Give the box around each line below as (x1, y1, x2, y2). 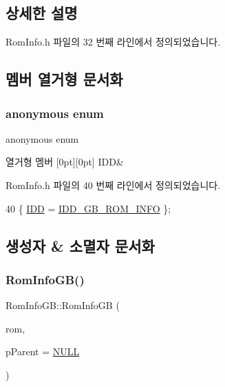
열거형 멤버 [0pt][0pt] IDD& (6, 155, 124, 169)
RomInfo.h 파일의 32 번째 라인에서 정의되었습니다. (6, 34, 221, 49)
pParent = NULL (6, 344, 80, 359)
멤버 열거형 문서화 (6, 68, 123, 90)
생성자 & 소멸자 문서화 (6, 235, 155, 256)
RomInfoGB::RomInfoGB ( (6, 298, 120, 312)
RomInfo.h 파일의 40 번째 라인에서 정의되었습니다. (6, 177, 221, 192)
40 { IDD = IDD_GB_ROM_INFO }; (6, 201, 171, 215)
